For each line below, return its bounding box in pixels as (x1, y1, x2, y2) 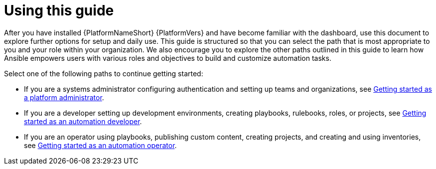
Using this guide (4, 2, 114, 19)
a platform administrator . (24, 93, 104, 102)
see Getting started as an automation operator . (24, 141, 177, 150)
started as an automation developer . (24, 117, 142, 126)
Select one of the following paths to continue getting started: (4, 69, 203, 78)
